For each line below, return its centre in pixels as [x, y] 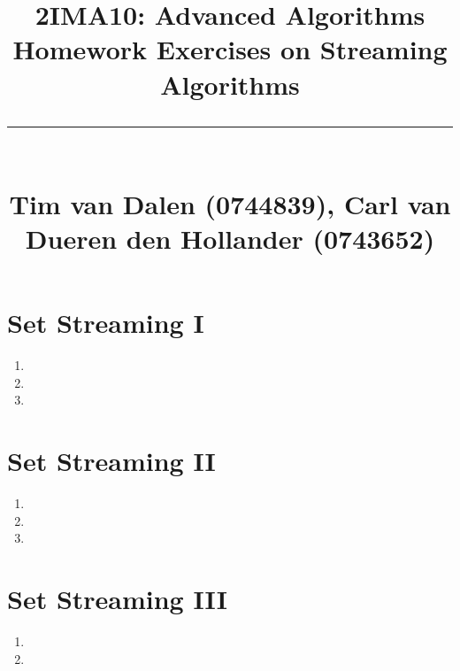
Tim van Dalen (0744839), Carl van [230, 203]
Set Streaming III [117, 599]
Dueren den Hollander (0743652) [230, 239]
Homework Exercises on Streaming [230, 49]
